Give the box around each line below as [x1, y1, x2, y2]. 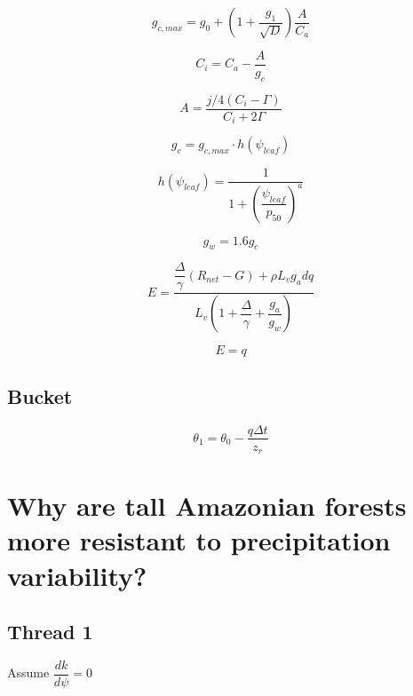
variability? [7, 557, 147, 593]
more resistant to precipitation [7, 522, 391, 558]
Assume [7, 663, 50, 682]
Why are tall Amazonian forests [7, 487, 407, 524]
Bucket [7, 382, 73, 409]
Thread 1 [7, 618, 93, 645]
